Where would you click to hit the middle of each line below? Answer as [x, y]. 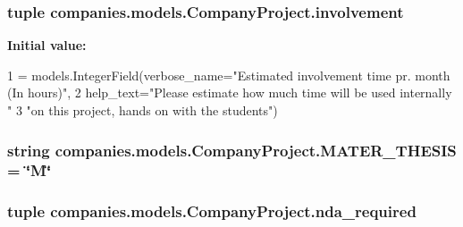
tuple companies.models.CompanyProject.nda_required [212, 211]
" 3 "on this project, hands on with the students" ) [143, 110]
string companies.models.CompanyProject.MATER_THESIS [232, 150]
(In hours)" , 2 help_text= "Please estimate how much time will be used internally [230, 92]
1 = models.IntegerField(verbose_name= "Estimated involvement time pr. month [229, 75]
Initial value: [47, 45]
